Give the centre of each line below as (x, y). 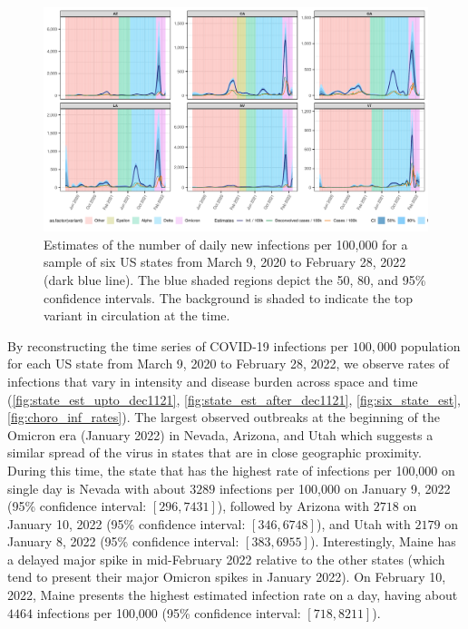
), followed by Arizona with (293, 506)
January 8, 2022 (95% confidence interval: (123, 541)
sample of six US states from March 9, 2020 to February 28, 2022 (225, 262)
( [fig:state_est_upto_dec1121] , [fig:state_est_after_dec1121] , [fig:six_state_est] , (234, 399)
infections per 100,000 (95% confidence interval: (169, 612)
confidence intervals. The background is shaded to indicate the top (229, 297)
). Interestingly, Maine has (383, 541)
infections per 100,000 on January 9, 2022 (335, 488)
